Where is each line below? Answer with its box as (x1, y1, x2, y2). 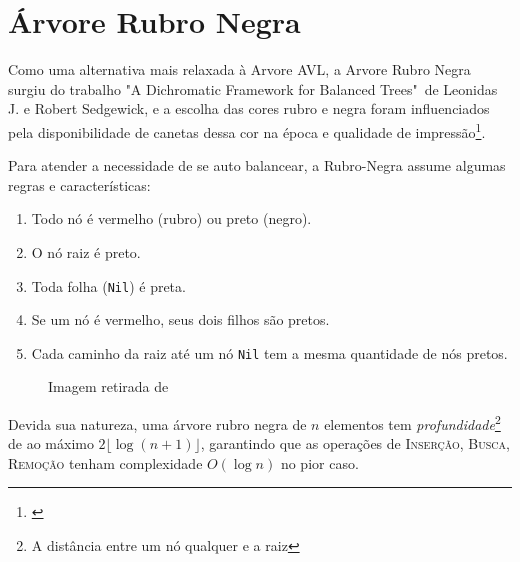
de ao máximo (8, 433, 94, 454)
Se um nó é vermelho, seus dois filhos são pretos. (31, 309, 330, 330)
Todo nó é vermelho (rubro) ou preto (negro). (31, 208, 312, 229)
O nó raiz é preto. (31, 241, 141, 262)
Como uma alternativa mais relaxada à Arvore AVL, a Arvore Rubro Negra (8, 59, 471, 80)
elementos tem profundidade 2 (324, 411, 501, 434)
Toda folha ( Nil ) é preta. (31, 275, 186, 296)
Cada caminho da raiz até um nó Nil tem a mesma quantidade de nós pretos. (31, 342, 508, 363)
